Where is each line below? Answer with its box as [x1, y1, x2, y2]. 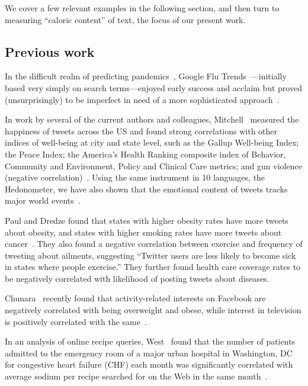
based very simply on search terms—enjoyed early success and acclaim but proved [5, 81, 302, 94]
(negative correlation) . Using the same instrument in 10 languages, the [5, 171, 265, 184]
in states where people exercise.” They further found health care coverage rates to [5, 260, 301, 273]
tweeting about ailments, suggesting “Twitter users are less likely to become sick [5, 249, 296, 261]
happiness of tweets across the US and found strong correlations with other [5, 124, 278, 137]
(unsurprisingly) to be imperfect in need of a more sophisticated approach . [5, 93, 280, 105]
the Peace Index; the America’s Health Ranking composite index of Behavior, [5, 147, 286, 160]
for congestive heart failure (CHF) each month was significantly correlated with [5, 358, 293, 371]
